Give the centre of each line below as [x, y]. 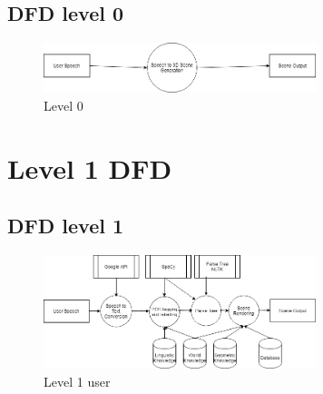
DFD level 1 [66, 226]
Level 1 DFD [90, 167]
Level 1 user [77, 382]
